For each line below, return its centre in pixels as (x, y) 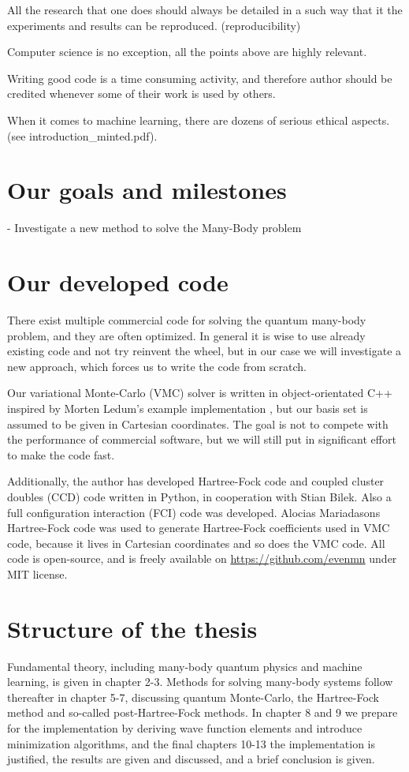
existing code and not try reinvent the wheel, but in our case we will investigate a (204, 351)
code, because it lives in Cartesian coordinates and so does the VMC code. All (196, 543)
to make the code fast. (61, 454)
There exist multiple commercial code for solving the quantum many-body (187, 320)
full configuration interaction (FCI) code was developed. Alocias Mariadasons (194, 512)
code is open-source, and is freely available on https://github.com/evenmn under (202, 558)
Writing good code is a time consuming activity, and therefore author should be (200, 78)
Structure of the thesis (132, 628)
